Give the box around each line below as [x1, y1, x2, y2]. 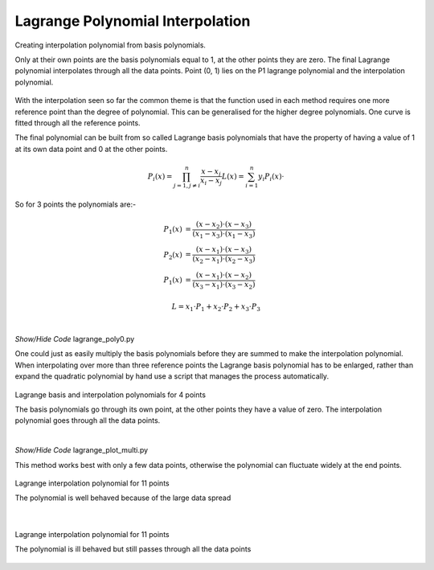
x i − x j [199, 176, 223, 187]
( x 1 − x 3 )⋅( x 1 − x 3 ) [192, 229, 256, 240]
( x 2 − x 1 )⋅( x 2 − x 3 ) [192, 254, 256, 265]
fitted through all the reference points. [14, 117, 141, 128]
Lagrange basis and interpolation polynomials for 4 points [14, 390, 207, 400]
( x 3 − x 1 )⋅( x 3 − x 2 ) [192, 280, 256, 291]
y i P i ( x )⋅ [257, 171, 285, 182]
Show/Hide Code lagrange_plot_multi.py [14, 445, 149, 455]
